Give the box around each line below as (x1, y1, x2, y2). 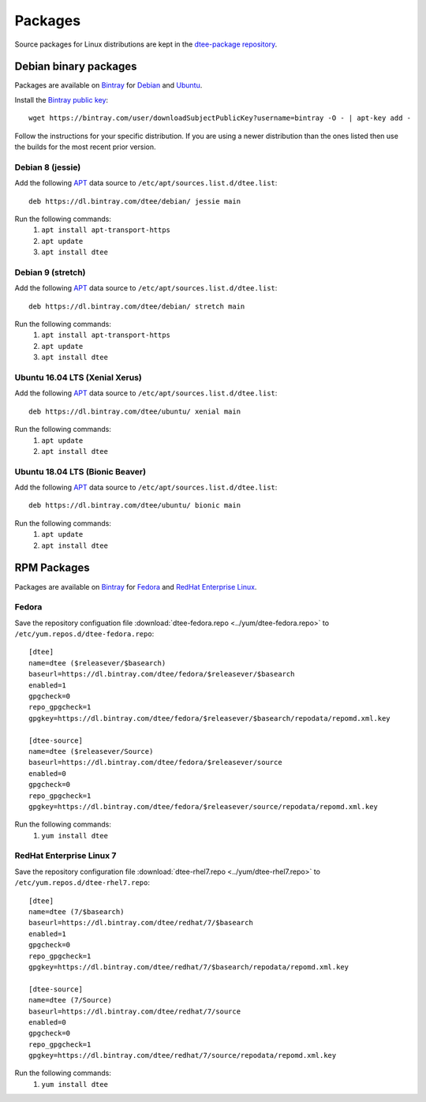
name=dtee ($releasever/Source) (28, 747, 154, 755)
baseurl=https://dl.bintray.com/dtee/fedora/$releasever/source (28, 758, 283, 767)
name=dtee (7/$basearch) (28, 908, 125, 916)
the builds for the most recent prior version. (14, 142, 157, 152)
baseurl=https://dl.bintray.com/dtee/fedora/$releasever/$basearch (28, 669, 295, 679)
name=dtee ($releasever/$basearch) (28, 658, 166, 667)
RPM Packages (14, 561, 90, 575)
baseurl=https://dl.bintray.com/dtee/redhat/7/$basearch (28, 918, 254, 928)
